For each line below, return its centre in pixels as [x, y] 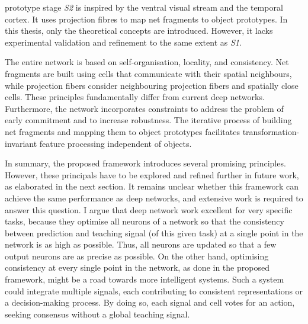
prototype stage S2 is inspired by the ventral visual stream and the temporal [144, 7]
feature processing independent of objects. [115, 143]
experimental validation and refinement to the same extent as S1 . [123, 42]
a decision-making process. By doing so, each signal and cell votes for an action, [150, 302]
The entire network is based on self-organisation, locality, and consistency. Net [147, 62]
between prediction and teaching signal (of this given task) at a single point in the [154, 232]
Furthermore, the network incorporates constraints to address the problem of [144, 108]
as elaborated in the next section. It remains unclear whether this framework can [152, 186]
